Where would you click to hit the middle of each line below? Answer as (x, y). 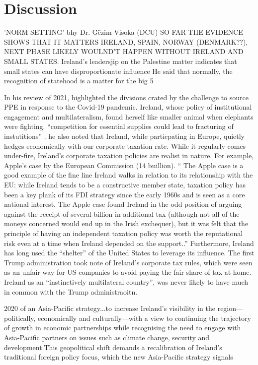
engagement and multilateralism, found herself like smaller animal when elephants (129, 116)
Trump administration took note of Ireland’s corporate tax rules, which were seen (128, 262)
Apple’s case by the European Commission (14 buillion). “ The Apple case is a (124, 165)
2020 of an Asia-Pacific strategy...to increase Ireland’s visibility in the (110, 308)
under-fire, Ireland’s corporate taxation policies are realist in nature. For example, (129, 155)
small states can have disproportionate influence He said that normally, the (118, 71)
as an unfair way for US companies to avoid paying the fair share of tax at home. (128, 272)
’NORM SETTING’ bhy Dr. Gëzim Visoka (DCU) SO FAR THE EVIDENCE (124, 32)
